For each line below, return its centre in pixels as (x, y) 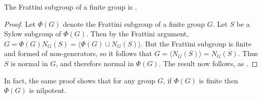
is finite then (218, 80)
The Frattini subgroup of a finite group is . (71, 7)
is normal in (29, 63)
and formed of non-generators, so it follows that (78, 53)
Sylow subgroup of (33, 34)
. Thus (248, 53)
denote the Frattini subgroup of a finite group (134, 23)
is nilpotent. (48, 90)
